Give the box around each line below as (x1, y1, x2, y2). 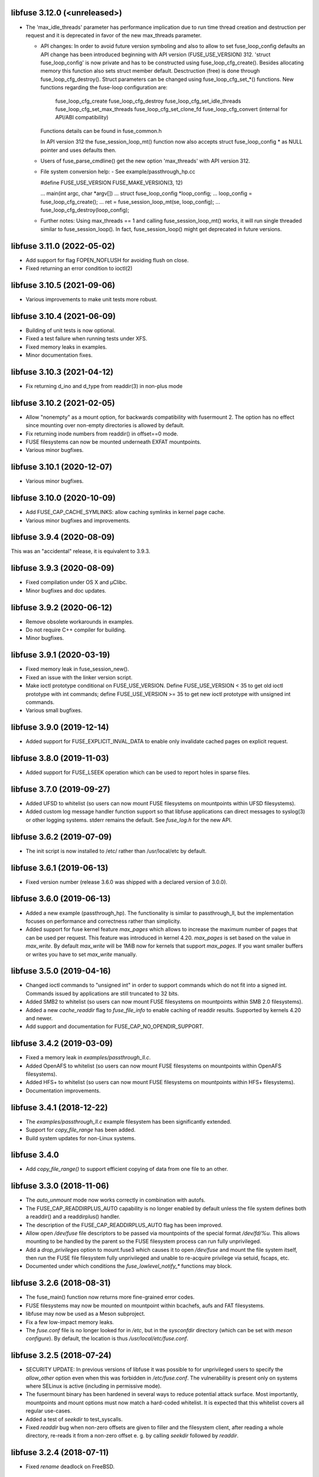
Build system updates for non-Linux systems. (25, 1134, 136, 1141)
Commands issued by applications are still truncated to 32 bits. (25, 990, 180, 997)
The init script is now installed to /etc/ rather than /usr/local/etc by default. (25, 847, 207, 854)
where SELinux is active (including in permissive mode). (25, 1382, 162, 1390)
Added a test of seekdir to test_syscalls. (25, 1416, 123, 1423)
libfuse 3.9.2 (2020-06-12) (11, 603, 112, 613)
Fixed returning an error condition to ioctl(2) (25, 265, 133, 272)
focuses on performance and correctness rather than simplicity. (25, 918, 181, 925)
